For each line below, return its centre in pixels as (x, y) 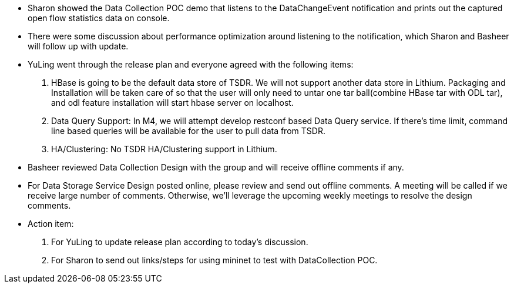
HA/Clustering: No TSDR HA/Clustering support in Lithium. (164, 149)
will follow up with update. (78, 46)
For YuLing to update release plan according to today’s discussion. (180, 242)
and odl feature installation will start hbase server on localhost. (172, 103)
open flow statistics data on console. (99, 18)
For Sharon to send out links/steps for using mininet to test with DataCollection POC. (214, 260)
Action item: (51, 224)
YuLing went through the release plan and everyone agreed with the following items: (191, 64)
